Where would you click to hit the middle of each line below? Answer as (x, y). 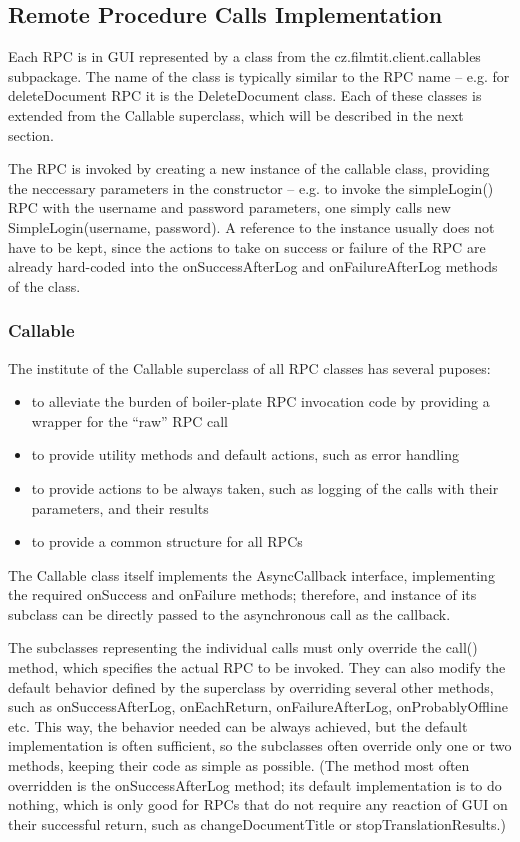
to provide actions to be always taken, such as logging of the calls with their (265, 487)
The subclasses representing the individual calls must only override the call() (243, 647)
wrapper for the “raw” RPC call (129, 420)
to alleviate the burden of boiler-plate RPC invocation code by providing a (260, 401)
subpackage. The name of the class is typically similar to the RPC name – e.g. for (259, 75)
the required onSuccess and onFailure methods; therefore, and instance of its (242, 594)
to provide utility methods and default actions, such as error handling (245, 454)
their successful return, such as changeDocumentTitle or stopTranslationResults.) (257, 823)
